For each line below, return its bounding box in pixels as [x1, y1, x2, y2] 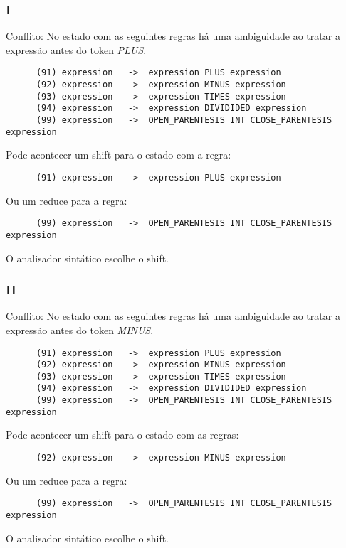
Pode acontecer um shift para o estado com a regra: [6, 147, 231, 162]
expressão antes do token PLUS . [6, 42, 147, 57]
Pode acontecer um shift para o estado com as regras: [6, 427, 239, 442]
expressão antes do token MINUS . [6, 322, 154, 337]
